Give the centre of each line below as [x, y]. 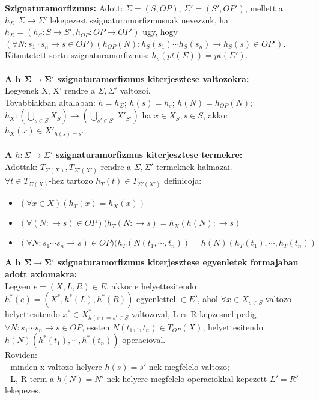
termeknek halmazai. [194, 167]
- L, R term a [30, 378]
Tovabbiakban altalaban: [50, 102]
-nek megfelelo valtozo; [188, 366]
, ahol [208, 299]
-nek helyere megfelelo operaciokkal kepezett [185, 378]
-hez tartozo [71, 180]
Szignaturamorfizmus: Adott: [64, 8]
